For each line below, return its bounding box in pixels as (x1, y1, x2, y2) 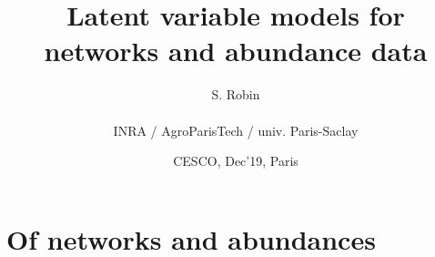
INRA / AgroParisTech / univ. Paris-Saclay (113, 120, 359, 139)
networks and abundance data (44, 32, 428, 69)
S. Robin (211, 85, 260, 104)
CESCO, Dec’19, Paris (173, 151, 298, 170)
